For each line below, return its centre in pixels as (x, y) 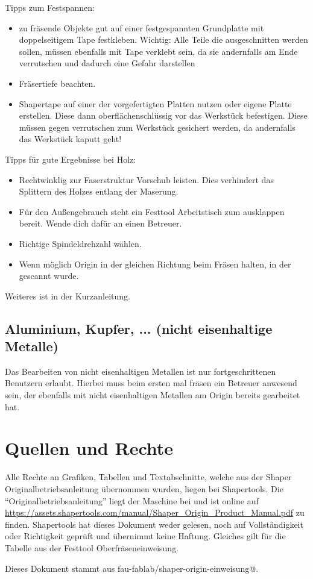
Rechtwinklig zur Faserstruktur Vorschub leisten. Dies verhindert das (146, 179)
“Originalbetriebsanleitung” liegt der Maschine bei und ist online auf (132, 500)
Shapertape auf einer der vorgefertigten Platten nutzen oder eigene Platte (155, 103)
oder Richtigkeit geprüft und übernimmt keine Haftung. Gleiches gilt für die (145, 536)
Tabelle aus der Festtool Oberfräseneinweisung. (92, 547)
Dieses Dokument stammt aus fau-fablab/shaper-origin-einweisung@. (132, 568)
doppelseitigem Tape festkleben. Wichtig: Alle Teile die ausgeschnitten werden (163, 39)
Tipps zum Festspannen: (50, 7)
